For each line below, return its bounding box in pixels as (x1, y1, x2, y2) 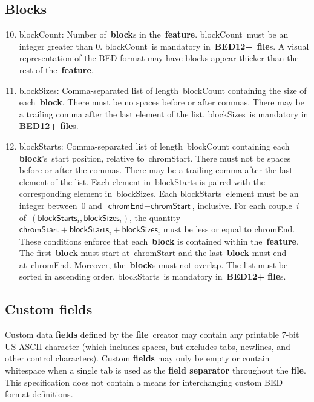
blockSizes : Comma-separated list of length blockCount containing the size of (19, 84, 307, 96)
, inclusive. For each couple (192, 199, 292, 211)
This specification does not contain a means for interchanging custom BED (5, 375, 283, 388)
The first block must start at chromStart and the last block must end (19, 246, 287, 259)
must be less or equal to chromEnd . (163, 223, 295, 236)
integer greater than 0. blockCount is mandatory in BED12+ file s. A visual (19, 39, 309, 52)
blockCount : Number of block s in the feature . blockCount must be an (19, 28, 289, 41)
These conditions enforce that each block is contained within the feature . (19, 234, 299, 247)
